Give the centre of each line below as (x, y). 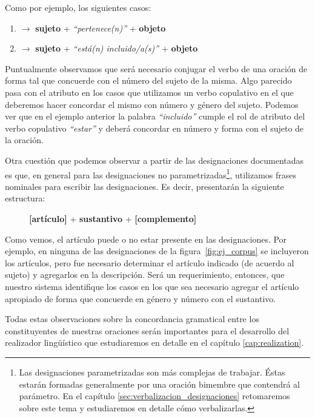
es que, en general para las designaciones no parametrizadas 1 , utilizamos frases (151, 174)
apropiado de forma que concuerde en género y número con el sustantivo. (141, 298)
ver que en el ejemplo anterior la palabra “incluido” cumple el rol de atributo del (155, 116)
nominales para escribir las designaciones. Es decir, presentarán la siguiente (144, 186)
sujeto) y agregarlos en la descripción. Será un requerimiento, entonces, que (145, 275)
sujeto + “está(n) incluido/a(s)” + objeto (117, 48)
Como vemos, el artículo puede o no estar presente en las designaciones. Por (146, 239)
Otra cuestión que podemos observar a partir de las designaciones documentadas (154, 160)
